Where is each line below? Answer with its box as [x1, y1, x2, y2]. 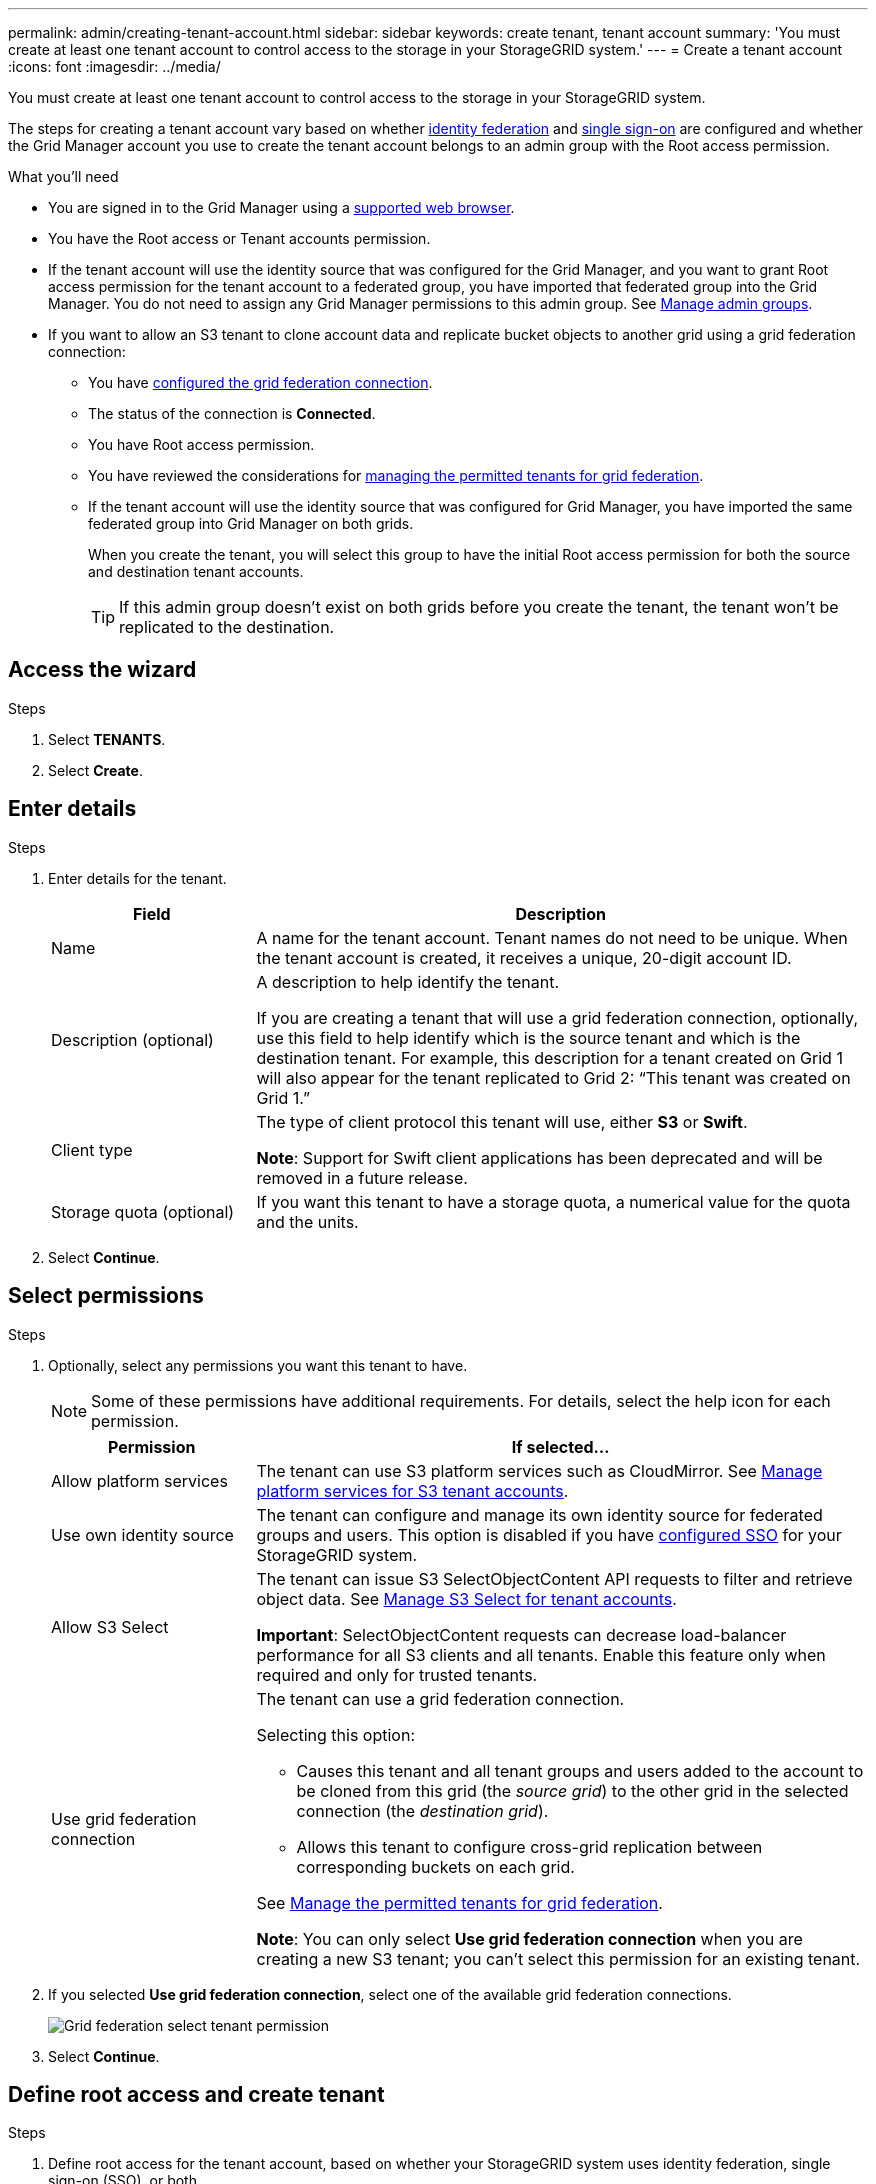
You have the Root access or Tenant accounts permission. [48, 230, 431, 247]
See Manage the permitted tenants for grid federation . [256, 1892, 663, 1913]
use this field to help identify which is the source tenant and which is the [256, 1027, 801, 1048]
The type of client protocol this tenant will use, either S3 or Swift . [256, 1111, 748, 1132]
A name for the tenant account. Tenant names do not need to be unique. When [256, 927, 848, 948]
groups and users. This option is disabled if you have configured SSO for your [256, 1524, 842, 1545]
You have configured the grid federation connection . [88, 374, 433, 391]
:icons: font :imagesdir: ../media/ [8, 58, 221, 75]
